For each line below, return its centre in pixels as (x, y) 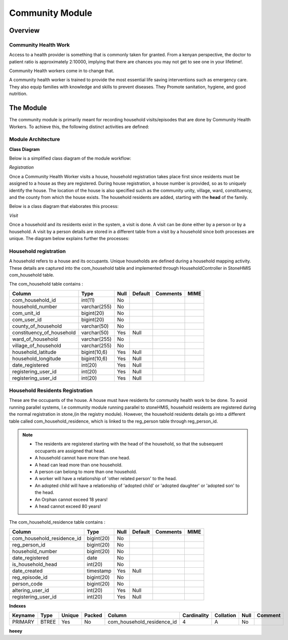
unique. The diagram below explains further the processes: (69, 238)
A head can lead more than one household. (79, 465)
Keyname (23, 615)
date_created (27, 571)
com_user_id (27, 319)
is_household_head (35, 564)
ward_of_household (35, 339)
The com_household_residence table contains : (57, 522)
